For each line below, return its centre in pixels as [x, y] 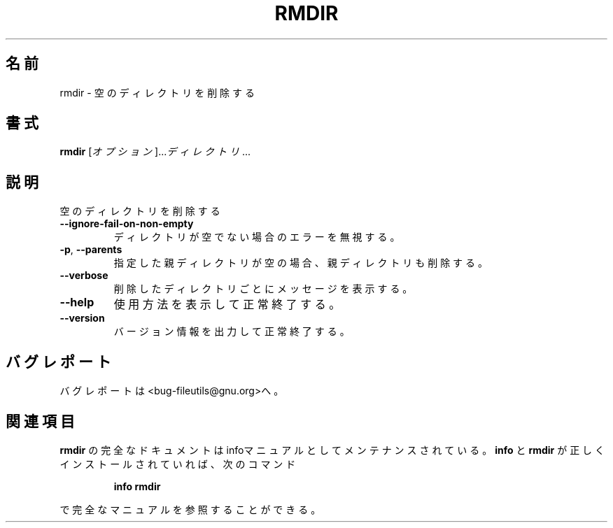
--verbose [84, 276]
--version [82, 318]
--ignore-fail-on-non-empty [127, 224]
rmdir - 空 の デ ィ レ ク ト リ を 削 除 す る [157, 92]
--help [77, 302]
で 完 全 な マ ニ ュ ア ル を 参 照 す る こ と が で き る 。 [190, 509]
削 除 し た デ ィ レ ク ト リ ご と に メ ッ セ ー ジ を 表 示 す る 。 [263, 289]
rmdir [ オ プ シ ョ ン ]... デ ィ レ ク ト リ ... [155, 152]
